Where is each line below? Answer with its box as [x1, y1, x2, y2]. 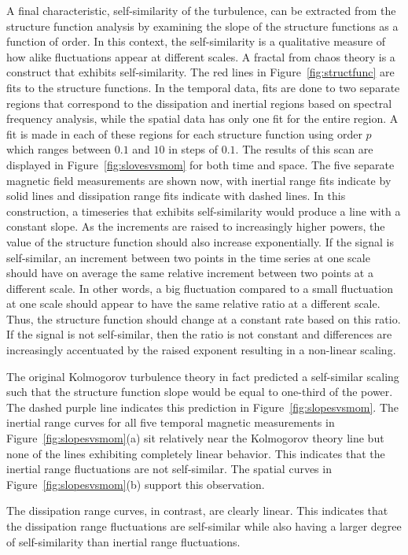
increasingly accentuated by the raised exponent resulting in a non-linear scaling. [6, 342, 396, 358]
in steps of [168, 141, 219, 157]
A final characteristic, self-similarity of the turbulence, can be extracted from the [6, 2, 396, 18]
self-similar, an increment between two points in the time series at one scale [6, 249, 370, 265]
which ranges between [6, 141, 112, 157]
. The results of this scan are [235, 141, 373, 157]
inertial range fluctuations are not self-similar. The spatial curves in [6, 461, 332, 477]
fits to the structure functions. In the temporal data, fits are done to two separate [6, 79, 400, 95]
